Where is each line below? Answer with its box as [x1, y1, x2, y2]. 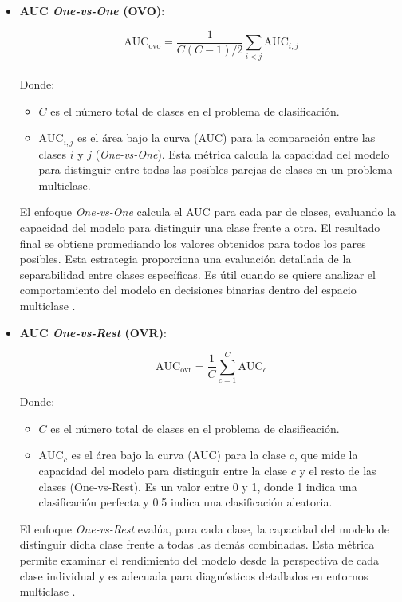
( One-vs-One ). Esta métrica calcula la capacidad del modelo [95, 145, 390, 162]
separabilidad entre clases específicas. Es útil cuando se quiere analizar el [19, 266, 376, 282]
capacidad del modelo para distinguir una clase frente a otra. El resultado [19, 219, 380, 235]
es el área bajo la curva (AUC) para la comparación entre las [77, 129, 376, 146]
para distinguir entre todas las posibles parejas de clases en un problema [38, 161, 392, 178]
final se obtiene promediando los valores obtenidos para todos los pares [19, 234, 366, 251]
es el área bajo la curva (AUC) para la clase [71, 447, 286, 463]
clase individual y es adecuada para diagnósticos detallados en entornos [19, 567, 368, 584]
